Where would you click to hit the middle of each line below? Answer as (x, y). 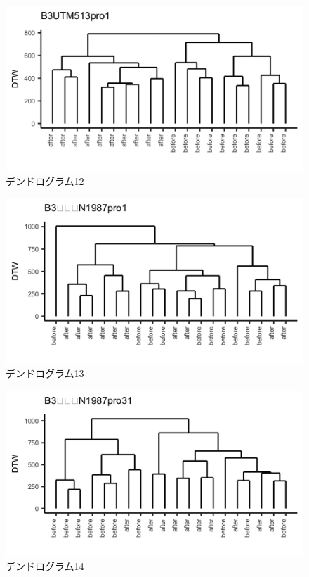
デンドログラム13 (45, 373)
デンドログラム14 (45, 565)
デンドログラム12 (45, 180)
